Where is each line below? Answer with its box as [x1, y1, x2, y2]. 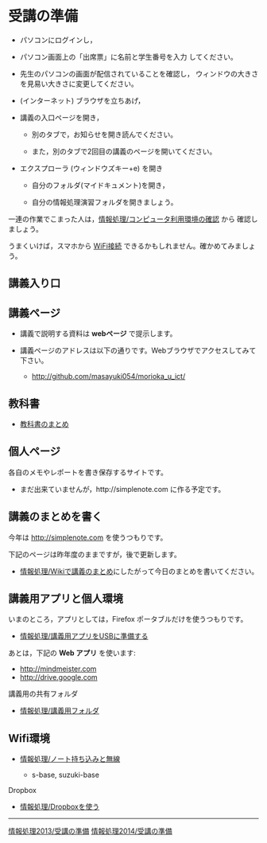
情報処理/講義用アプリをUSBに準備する [19, 631, 149, 641]
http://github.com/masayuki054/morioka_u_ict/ [31, 372, 186, 381]
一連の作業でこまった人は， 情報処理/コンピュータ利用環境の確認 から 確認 [8, 214, 252, 224]
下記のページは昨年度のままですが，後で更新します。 [8, 549, 181, 559]
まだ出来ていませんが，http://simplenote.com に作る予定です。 [19, 484, 226, 494]
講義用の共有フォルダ [8, 689, 78, 699]
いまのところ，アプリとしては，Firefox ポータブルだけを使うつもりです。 [8, 615, 248, 624]
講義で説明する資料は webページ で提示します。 [19, 329, 177, 338]
